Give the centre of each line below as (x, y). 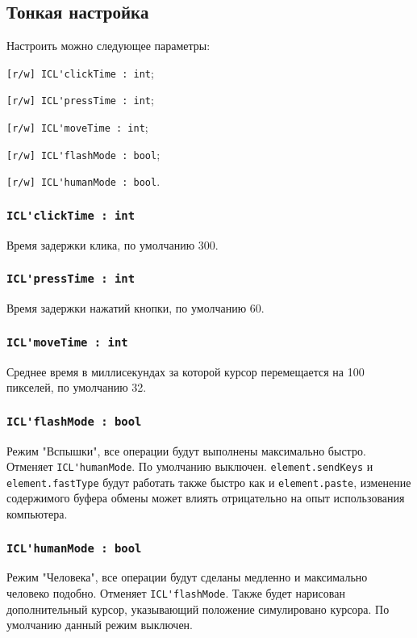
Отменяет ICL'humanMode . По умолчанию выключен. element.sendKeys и (190, 466)
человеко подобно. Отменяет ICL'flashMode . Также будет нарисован (176, 593)
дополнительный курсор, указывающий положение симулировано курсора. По (198, 609)
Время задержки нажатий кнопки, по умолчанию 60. (136, 308)
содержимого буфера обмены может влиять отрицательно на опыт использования (206, 498)
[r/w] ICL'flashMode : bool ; (83, 154)
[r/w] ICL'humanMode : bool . (83, 181)
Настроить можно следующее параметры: (108, 46)
